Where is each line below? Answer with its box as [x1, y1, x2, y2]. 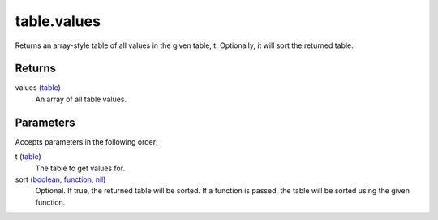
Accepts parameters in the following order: [15, 136, 158, 146]
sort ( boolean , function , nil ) [15, 175, 106, 184]
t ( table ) [15, 152, 42, 162]
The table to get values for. [35, 163, 126, 173]
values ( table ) [15, 83, 61, 93]
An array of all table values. [35, 94, 127, 104]
